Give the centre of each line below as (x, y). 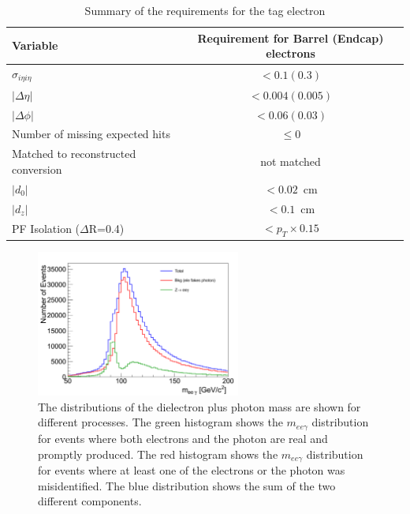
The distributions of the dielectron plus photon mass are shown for (199, 406)
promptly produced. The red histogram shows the (158, 454)
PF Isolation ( (46, 228)
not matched (291, 161)
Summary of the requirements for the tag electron (205, 10)
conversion (37, 169)
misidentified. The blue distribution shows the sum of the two (187, 485)
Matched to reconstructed (74, 154)
